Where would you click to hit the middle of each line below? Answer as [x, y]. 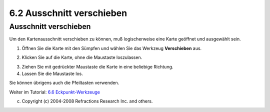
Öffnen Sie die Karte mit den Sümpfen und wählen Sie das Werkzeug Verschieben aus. [112, 48]
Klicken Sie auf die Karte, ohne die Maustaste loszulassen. [82, 57]
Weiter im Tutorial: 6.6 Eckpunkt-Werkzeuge [54, 92]
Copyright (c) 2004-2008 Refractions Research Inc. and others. [87, 101]
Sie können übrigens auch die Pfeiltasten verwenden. [64, 83]
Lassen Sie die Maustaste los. [52, 73]
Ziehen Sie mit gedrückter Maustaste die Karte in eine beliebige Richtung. [97, 66]
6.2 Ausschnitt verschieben [68, 13]
